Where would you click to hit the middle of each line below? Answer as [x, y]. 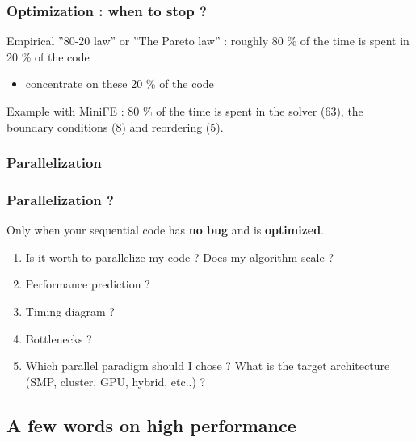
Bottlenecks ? [59, 338]
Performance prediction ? [88, 284]
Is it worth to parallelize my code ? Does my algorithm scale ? [179, 257]
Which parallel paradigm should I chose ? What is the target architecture [208, 366]
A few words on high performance [151, 425]
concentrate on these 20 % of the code [120, 84]
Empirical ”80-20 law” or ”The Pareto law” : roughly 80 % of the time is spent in [208, 41]
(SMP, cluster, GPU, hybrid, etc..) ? [116, 381]
